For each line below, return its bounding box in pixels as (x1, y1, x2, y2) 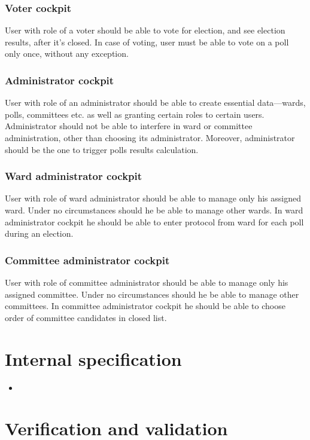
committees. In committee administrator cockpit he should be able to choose (5, 300, 285, 312)
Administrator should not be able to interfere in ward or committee (5, 120, 253, 132)
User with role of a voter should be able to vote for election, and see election (5, 24, 285, 36)
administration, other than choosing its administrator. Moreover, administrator (5, 132, 295, 143)
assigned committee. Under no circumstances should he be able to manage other (5, 288, 299, 300)
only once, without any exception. (5, 47, 129, 60)
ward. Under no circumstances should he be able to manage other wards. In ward (5, 204, 303, 216)
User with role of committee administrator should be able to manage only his (5, 276, 288, 288)
